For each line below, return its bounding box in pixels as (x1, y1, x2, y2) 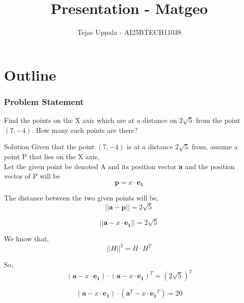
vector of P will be (4, 171, 61, 181)
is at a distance (127, 141, 173, 152)
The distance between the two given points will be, (4, 193, 159, 203)
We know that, (4, 233, 49, 244)
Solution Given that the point (4, 141, 95, 152)
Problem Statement (4, 95, 84, 107)
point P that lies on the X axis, (4, 151, 99, 161)
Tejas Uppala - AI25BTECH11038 (77, 27, 181, 37)
